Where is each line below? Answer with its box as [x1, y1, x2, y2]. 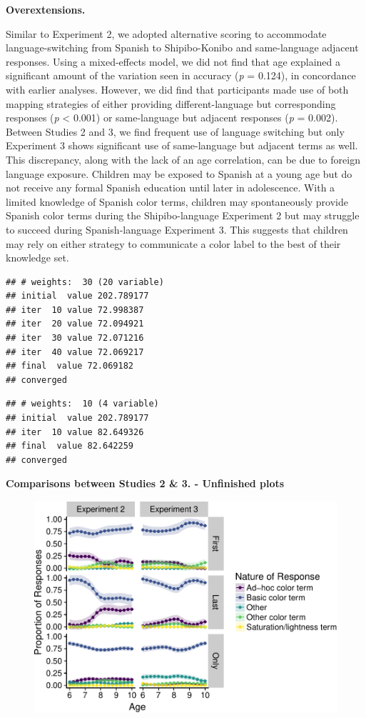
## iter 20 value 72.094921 [6, 319, 144, 329]
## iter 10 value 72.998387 [6, 304, 144, 315]
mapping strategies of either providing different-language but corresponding [6, 96, 336, 111]
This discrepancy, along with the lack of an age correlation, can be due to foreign [6, 151, 360, 166]
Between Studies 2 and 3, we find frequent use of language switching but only [6, 124, 345, 139]
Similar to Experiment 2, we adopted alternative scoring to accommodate [6, 26, 327, 41]
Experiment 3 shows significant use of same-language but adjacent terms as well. [6, 138, 358, 153]
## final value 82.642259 [6, 441, 133, 452]
